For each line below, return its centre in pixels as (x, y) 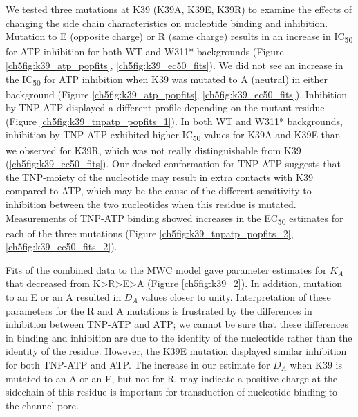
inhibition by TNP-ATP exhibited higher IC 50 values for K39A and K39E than (173, 136)
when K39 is (316, 364)
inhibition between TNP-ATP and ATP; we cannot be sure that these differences (177, 324)
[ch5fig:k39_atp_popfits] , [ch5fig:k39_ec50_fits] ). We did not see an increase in (175, 65)
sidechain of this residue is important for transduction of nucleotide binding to (172, 392)
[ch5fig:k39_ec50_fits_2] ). (62, 247)
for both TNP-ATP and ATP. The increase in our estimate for (138, 364)
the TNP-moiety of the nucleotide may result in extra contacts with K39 (159, 177)
